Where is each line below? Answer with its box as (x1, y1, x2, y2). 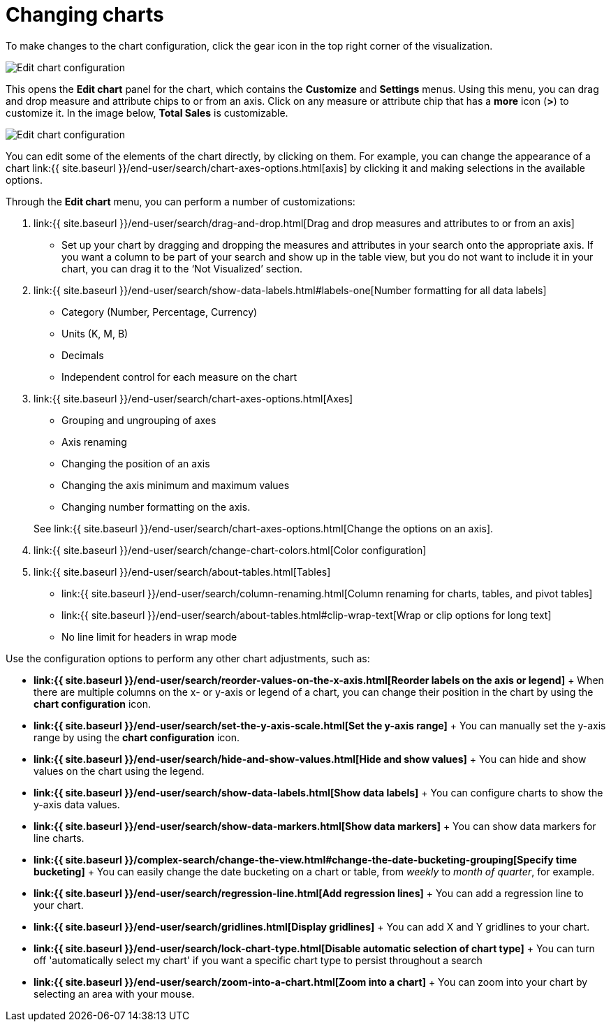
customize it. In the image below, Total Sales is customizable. (6, 106, 288, 119)
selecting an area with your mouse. (34, 987, 195, 1000)
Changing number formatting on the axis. (61, 500, 251, 513)
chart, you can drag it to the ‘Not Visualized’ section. (61, 262, 302, 275)
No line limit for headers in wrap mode (61, 630, 237, 643)
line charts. (34, 831, 84, 844)
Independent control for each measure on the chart (61, 370, 297, 383)
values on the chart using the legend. (34, 764, 205, 777)
